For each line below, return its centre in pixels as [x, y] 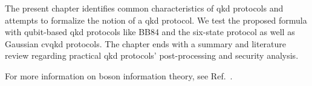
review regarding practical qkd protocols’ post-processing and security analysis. [152, 55]
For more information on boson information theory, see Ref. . [119, 75]
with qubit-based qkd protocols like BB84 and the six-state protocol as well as [150, 32]
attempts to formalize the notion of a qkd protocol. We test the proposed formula [156, 20]
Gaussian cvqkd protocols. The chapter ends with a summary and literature [146, 43]
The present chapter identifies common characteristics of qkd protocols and [144, 8]
